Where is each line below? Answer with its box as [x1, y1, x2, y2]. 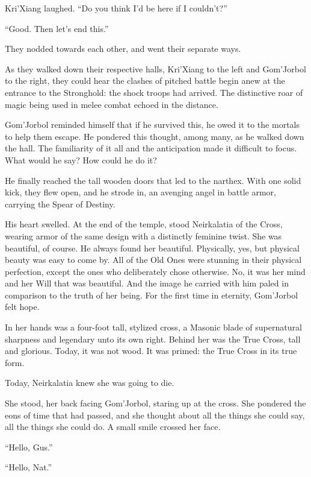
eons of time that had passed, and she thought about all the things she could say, [5, 408, 305, 421]
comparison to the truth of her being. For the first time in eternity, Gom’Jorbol [5, 288, 298, 301]
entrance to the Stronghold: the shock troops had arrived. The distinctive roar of [5, 86, 303, 98]
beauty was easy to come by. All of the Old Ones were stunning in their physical [5, 253, 302, 266]
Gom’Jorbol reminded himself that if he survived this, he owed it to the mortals [5, 118, 300, 131]
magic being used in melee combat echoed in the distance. [5, 98, 218, 110]
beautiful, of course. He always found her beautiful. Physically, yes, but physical [5, 241, 300, 254]
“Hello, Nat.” [5, 461, 52, 473]
